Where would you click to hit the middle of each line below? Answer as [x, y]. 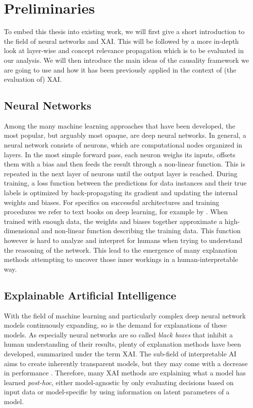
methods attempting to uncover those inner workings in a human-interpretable [121, 259]
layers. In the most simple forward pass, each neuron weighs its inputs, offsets [120, 154]
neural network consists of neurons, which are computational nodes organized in [123, 145]
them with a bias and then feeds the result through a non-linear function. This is [125, 164]
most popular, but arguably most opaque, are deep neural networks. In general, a [125, 135]
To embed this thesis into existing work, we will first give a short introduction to [124, 31]
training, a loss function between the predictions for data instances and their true [125, 183]
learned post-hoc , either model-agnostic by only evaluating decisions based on [119, 382]
